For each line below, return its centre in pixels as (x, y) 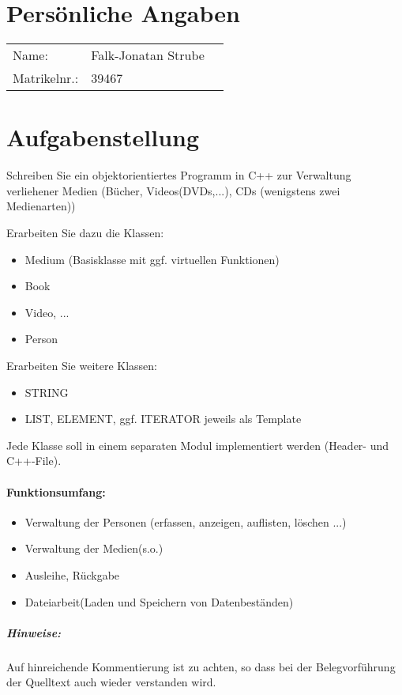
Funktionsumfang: (56, 491)
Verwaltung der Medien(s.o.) (94, 548)
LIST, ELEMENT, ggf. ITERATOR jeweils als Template (163, 419)
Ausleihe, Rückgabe (72, 574)
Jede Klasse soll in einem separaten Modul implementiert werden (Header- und (198, 445)
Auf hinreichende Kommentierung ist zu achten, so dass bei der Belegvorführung (201, 666)
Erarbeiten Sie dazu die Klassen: (85, 233)
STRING (47, 392)
